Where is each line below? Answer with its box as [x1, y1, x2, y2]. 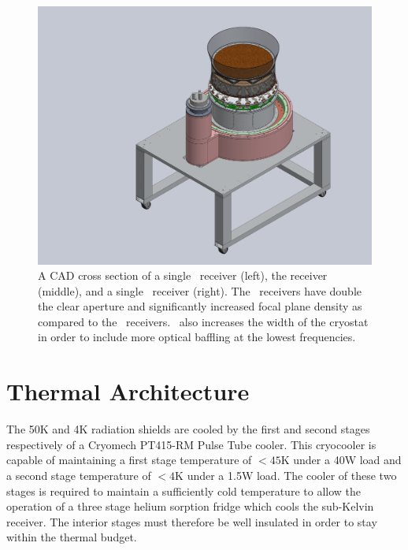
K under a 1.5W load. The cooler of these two [175, 466, 397, 483]
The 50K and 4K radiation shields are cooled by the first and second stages [6, 421, 370, 437]
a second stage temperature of [6, 466, 151, 483]
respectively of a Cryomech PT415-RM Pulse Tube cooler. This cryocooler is [6, 436, 376, 452]
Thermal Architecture [6, 375, 250, 407]
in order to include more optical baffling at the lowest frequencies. [38, 329, 356, 345]
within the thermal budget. [6, 529, 137, 545]
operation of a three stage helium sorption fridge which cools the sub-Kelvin [6, 498, 374, 515]
